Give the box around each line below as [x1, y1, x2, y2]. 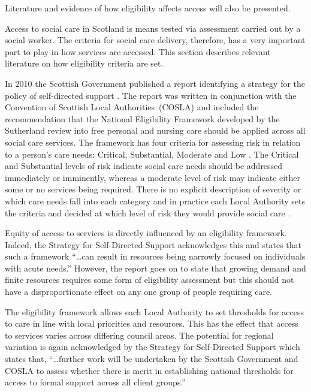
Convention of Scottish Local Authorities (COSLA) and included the [5, 101, 259, 113]
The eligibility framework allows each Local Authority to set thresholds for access [5, 305, 304, 318]
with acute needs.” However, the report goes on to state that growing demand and [5, 261, 306, 274]
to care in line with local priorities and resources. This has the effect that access [5, 317, 298, 330]
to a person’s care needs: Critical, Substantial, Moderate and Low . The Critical [5, 147, 299, 160]
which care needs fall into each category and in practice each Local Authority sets [5, 194, 306, 207]
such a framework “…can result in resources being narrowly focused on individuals [5, 250, 306, 263]
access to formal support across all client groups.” [5, 376, 186, 388]
